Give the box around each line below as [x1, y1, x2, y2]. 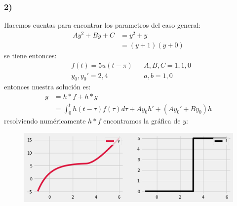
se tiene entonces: [4, 50, 57, 60]
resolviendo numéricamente [4, 116, 86, 126]
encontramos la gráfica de [103, 116, 181, 126]
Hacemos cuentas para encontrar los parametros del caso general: [4, 20, 201, 30]
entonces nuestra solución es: [4, 82, 91, 92]
